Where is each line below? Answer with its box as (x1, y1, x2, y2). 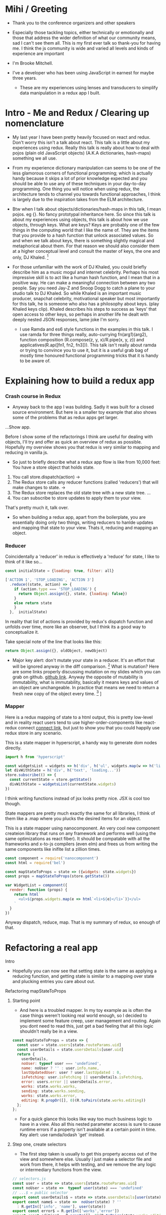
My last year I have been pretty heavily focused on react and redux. (12, 134, 151, 140)
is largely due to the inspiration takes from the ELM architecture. (12, 196, 144, 202)
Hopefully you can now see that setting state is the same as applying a (12, 968, 157, 974)
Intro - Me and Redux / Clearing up (5, 108, 150, 118)
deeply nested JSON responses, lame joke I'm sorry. (12, 316, 120, 323)
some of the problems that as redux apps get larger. (12, 415, 119, 421)
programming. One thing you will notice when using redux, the (12, 186, 140, 192)
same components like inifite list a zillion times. (5, 846, 101, 852)
